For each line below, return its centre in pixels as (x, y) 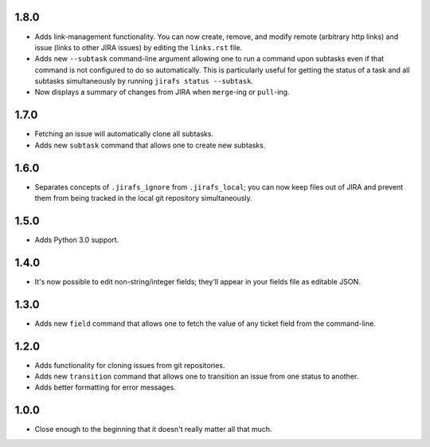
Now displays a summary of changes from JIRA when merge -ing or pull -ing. (162, 92)
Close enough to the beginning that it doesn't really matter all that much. (153, 429)
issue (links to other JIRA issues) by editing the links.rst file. (139, 47)
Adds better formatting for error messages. (106, 387)
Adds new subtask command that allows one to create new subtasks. (150, 145)
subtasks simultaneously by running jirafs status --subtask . (144, 81)
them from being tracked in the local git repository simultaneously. (143, 198)
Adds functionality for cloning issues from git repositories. (130, 365)
